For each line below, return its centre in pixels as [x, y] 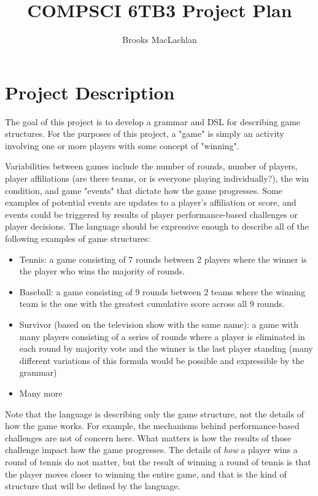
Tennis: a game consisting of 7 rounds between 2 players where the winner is [163, 259]
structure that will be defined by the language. [93, 486]
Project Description [90, 92]
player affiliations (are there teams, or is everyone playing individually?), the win [157, 178]
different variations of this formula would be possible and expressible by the [162, 360]
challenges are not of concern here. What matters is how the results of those [148, 437]
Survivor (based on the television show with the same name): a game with [159, 324]
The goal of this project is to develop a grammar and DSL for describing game [153, 121]
